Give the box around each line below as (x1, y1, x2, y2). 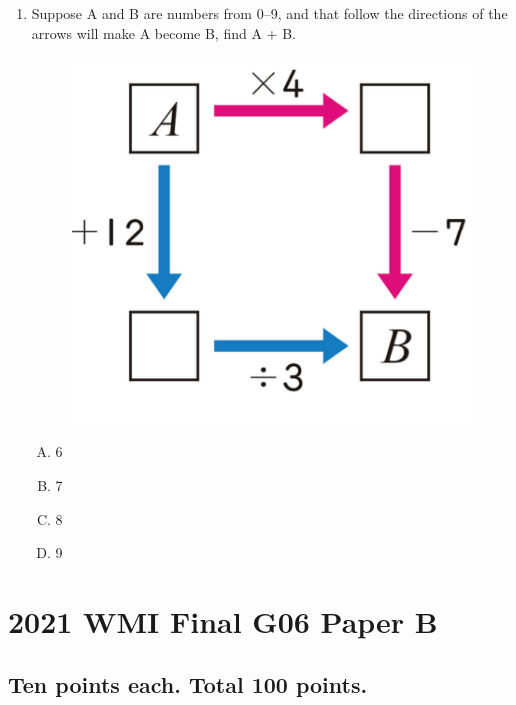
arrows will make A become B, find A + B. (31, 22, 296, 43)
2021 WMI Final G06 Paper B (8, 600, 438, 641)
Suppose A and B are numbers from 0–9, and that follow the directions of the (31, 3, 508, 23)
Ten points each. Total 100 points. (8, 669, 368, 700)
